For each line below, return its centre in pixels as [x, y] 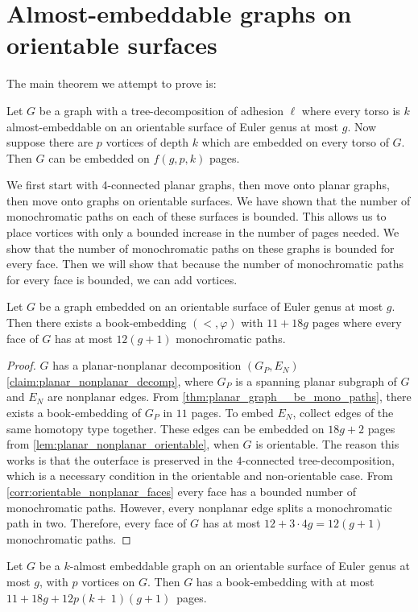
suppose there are [50, 142]
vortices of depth [147, 142]
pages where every [357, 323]
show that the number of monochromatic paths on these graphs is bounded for [201, 248]
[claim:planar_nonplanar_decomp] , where [110, 380]
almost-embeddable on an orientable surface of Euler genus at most [173, 126]
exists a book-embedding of [74, 412]
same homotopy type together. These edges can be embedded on [166, 428]
